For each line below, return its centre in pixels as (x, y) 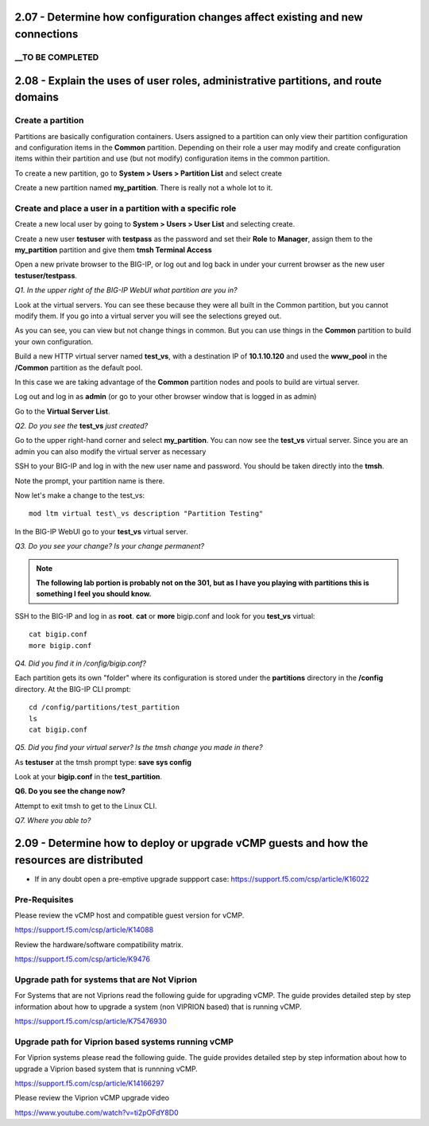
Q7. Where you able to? (53, 821)
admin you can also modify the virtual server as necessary (110, 451)
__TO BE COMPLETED (57, 57)
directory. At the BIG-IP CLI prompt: (73, 689)
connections (46, 35)
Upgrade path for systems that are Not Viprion (106, 980)
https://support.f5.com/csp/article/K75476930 (91, 1021)
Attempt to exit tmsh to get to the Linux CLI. (86, 806)
